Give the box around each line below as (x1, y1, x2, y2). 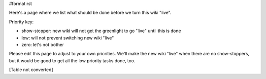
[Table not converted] (9, 67, 54, 73)
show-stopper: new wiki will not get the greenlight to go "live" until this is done (21, 28, 181, 34)
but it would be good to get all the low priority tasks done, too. (9, 57, 135, 64)
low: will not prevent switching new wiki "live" (21, 35, 114, 40)
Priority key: (9, 19, 34, 25)
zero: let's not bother (21, 41, 64, 47)
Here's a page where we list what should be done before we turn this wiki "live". (9, 10, 172, 16)
